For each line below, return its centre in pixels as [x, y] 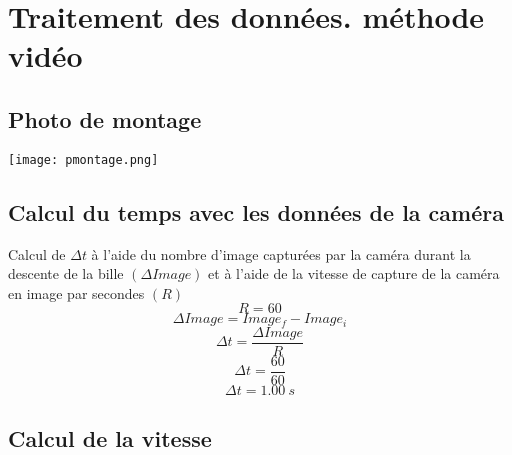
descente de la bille [66, 273]
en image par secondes [76, 292]
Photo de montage [105, 118]
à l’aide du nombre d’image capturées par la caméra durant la [281, 253]
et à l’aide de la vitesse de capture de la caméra [354, 273]
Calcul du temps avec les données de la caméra [256, 211]
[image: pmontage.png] [83, 159]
